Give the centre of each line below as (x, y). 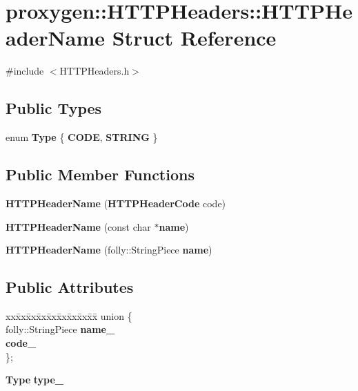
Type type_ (34, 380)
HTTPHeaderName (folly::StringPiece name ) (109, 250)
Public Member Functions (100, 174)
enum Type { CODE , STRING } (82, 137)
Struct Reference (194, 38)
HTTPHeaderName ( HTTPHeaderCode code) (116, 203)
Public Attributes (70, 287)
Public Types (54, 108)
